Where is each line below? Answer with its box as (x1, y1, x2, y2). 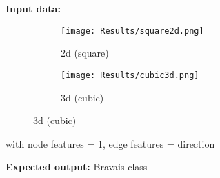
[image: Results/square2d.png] (61, 26, 204, 36)
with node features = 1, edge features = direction (6, 136, 215, 150)
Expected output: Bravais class (6, 159, 148, 174)
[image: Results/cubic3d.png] (61, 70, 199, 80)
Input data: (6, 1, 61, 15)
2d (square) (61, 46, 109, 60)
